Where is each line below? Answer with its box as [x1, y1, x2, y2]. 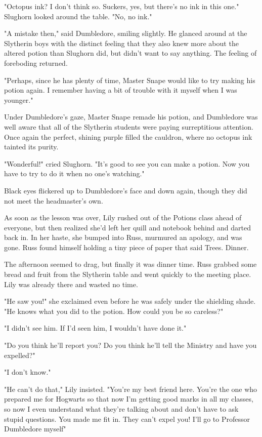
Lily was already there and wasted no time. [4, 279, 138, 289]
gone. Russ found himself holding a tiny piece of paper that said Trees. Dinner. [4, 242, 249, 252]
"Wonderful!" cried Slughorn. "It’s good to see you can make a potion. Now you [4, 158, 250, 169]
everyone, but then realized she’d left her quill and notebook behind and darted [4, 222, 251, 232]
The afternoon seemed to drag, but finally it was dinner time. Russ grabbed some [4, 259, 257, 269]
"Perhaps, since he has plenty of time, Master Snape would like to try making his [4, 74, 255, 85]
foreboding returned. [4, 57, 68, 68]
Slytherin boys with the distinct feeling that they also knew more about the [4, 37, 239, 48]
